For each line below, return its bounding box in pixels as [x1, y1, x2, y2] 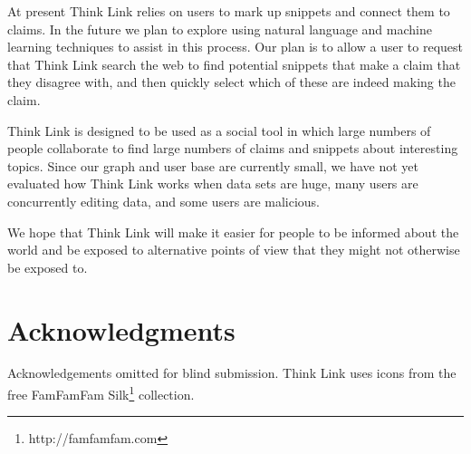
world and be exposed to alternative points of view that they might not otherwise [7, 240, 460, 259]
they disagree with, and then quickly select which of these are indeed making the [7, 72, 456, 92]
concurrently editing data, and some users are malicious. [7, 191, 321, 210]
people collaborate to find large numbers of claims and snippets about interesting [7, 139, 458, 158]
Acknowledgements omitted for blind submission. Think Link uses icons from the [7, 363, 457, 382]
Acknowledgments [7, 311, 235, 348]
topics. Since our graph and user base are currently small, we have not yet [7, 156, 418, 175]
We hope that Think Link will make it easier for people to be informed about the [7, 222, 459, 241]
